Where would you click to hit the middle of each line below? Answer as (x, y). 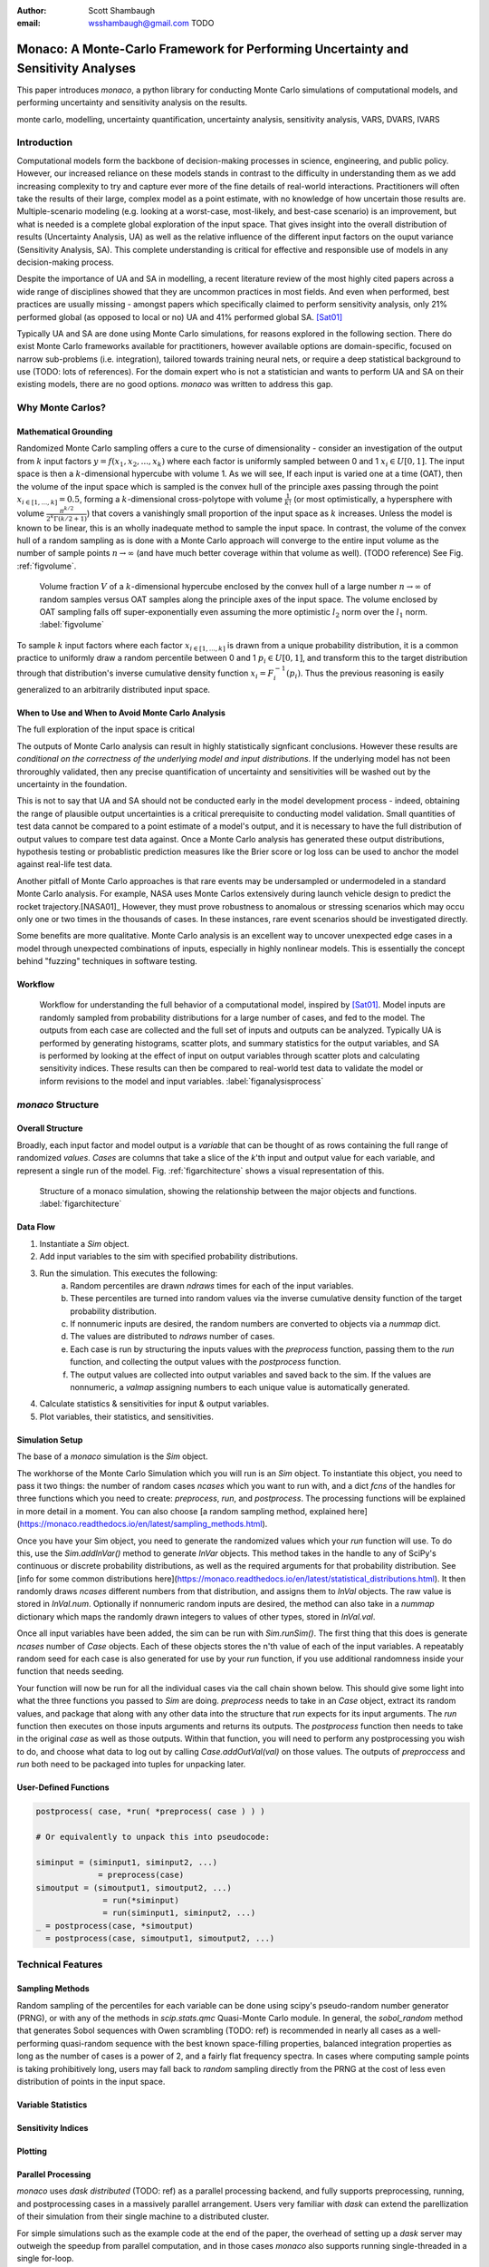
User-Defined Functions (63, 1787)
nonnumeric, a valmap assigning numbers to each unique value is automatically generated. (240, 1387)
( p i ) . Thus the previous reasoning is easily (365, 674)
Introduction (44, 142)
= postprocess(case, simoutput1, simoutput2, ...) (160, 1939)
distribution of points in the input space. (91, 2081)
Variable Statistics (52, 2105)
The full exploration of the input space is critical (105, 729)
